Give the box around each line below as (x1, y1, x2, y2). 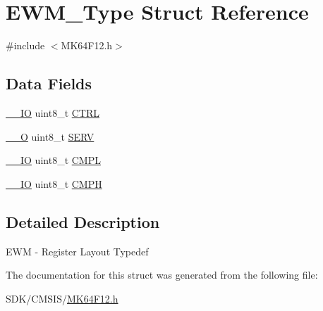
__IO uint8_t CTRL (6, 105, 100, 120)
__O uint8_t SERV (6, 129, 95, 144)
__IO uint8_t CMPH (6, 176, 102, 191)
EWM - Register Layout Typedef (6, 243, 149, 258)
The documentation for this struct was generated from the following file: (6, 267, 318, 282)
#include (6, 38, 45, 53)
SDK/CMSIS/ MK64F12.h (6, 291, 118, 305)
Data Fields (6, 72, 92, 94)
